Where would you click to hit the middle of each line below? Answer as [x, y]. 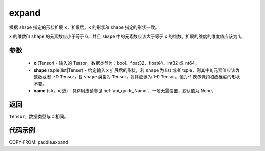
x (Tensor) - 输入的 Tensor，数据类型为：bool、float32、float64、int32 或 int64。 [117, 63]
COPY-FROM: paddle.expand [39, 142]
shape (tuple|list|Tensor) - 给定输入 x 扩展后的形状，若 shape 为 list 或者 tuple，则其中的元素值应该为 [137, 70]
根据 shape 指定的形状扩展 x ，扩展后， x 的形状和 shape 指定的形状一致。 [84, 27]
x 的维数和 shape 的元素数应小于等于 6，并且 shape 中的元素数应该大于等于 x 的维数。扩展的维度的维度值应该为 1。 [127, 36]
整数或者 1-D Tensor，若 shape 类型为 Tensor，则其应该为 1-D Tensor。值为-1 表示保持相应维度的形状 [137, 77]
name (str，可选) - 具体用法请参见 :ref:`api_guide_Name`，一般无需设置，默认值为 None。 [125, 90]
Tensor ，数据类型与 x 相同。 [39, 116]
